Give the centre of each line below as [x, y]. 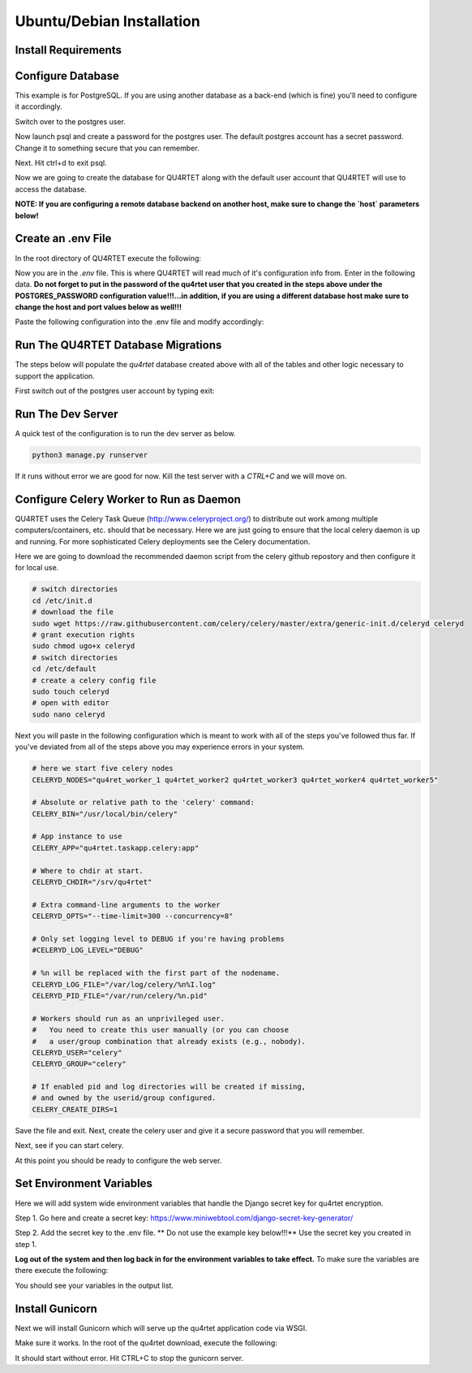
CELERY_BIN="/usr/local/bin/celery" [105, 814]
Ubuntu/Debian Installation [107, 21]
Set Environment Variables [84, 1183]
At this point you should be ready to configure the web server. [118, 1160]
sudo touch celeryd [71, 691]
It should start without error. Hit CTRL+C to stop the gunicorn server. [129, 1358]
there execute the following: [62, 1271]
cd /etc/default [64, 669]
